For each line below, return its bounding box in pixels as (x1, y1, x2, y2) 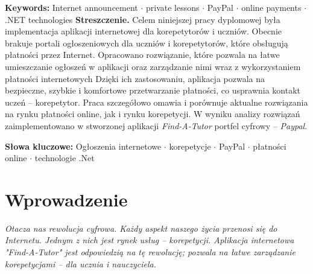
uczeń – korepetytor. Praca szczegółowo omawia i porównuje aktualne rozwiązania (5, 95, 308, 108)
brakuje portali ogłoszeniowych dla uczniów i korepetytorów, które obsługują (5, 36, 288, 49)
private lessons (146, 1, 200, 13)
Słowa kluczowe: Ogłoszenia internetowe (5, 139, 162, 152)
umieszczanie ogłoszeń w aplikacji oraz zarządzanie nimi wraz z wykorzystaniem (5, 60, 301, 72)
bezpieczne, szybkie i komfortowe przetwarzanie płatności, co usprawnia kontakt (5, 84, 300, 97)
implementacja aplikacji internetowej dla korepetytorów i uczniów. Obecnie (5, 25, 282, 37)
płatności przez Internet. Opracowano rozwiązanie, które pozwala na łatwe (5, 48, 280, 61)
